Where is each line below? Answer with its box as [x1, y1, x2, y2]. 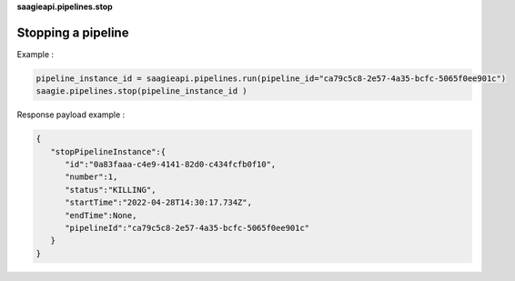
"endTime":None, [65, 210, 137, 220]
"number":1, [65, 172, 118, 182]
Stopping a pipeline [16, 25, 129, 40]
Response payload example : [16, 109, 126, 120]
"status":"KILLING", [65, 185, 157, 195]
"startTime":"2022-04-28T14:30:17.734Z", [65, 197, 252, 208]
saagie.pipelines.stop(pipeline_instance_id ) [35, 86, 247, 96]
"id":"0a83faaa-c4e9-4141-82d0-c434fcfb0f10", [65, 159, 277, 170]
